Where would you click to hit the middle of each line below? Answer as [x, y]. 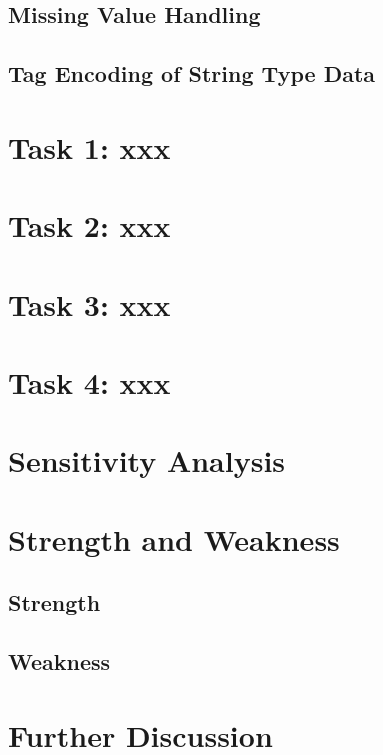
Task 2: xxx [89, 225]
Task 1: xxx [89, 146]
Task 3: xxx [89, 303]
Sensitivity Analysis [147, 460]
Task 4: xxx [89, 381]
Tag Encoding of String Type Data [192, 73]
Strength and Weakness [174, 538]
